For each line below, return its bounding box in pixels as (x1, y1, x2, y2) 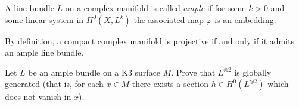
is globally (234, 66, 272, 78)
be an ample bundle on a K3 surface (28, 66, 161, 78)
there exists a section (132, 77, 209, 90)
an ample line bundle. (5, 46, 84, 59)
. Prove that (171, 66, 216, 78)
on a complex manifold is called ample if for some (65, 2, 246, 14)
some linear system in (5, 13, 84, 25)
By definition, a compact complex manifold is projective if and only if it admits (5, 34, 295, 47)
